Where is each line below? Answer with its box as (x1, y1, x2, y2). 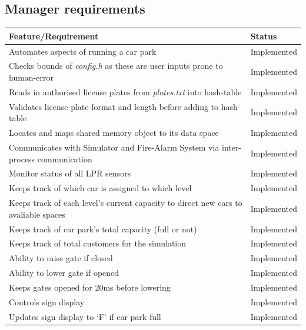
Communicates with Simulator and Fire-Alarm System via (9, 141, 219, 153)
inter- (222, 141, 242, 153)
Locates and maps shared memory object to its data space (9, 126, 219, 139)
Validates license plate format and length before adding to (9, 100, 219, 112)
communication (37, 152, 92, 165)
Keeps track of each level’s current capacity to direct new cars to (9, 196, 242, 209)
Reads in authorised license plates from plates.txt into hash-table (9, 85, 242, 98)
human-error (9, 71, 54, 83)
